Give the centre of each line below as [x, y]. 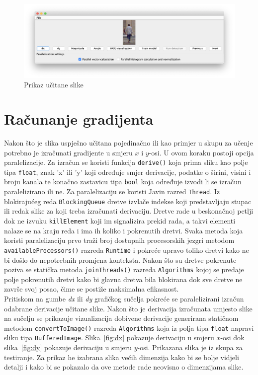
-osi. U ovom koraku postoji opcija [201, 152]
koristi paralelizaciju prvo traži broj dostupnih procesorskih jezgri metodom [119, 240]
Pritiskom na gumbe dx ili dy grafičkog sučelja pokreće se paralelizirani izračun [124, 298]
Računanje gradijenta [79, 119]
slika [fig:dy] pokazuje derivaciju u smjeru [68, 347]
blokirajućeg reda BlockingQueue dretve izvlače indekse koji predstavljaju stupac [128, 201]
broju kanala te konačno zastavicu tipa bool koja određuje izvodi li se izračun [123, 182]
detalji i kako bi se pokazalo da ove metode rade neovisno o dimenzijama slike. [124, 367]
